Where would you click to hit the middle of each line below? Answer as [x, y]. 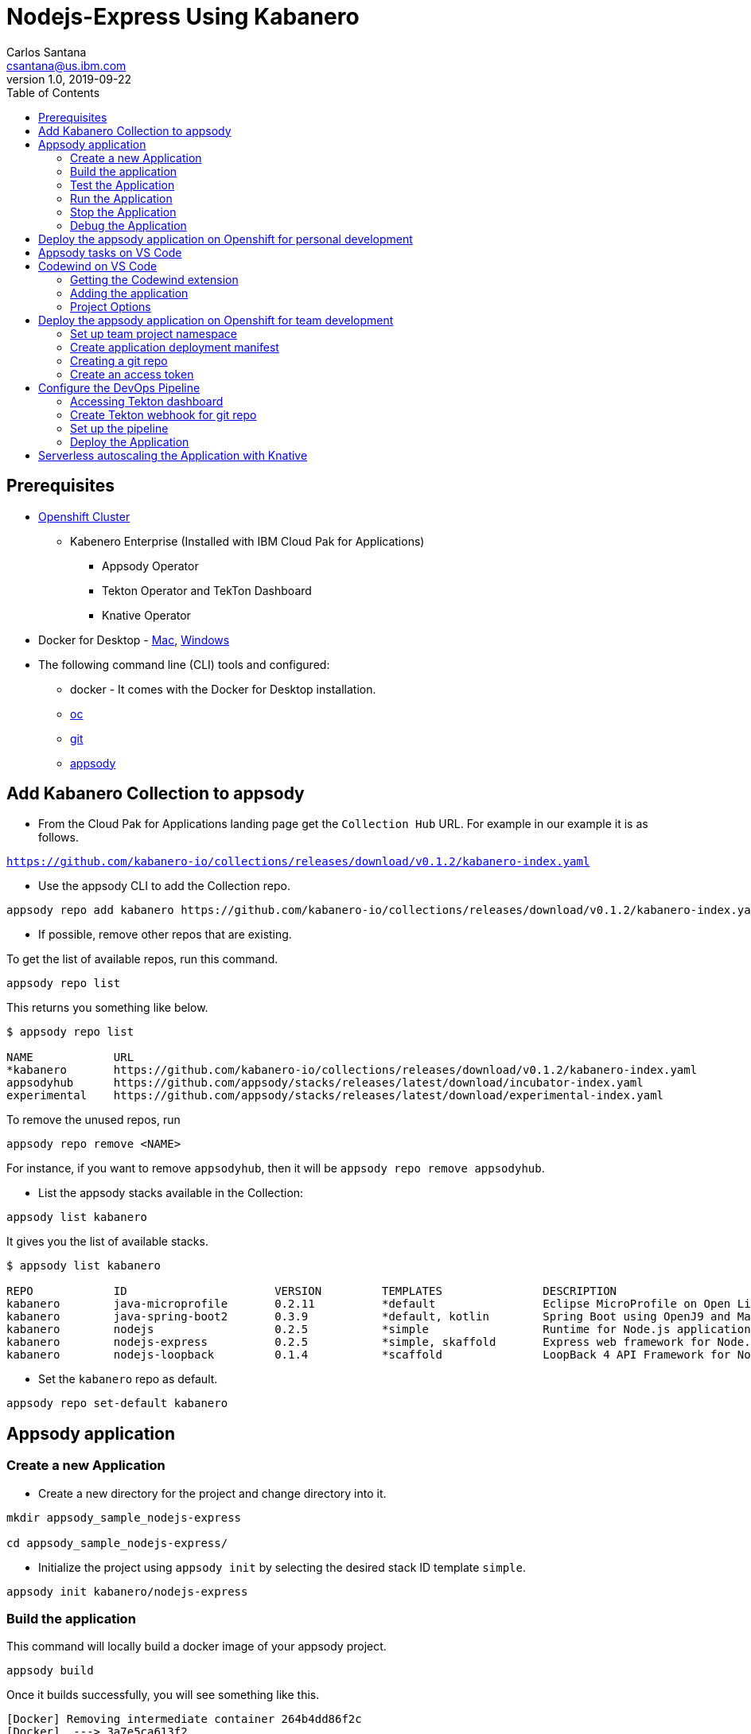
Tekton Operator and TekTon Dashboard [207, 590]
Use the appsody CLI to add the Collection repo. [164, 886]
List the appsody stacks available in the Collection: [171, 1193]
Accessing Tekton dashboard [147, 401]
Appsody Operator [150, 566]
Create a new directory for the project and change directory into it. [212, 1493]
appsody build [50, 1671]
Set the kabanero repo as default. [128, 1379]
